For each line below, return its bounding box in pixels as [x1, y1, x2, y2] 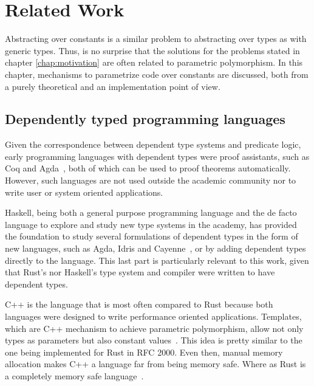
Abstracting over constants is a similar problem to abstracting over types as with [5, 32, 307, 45]
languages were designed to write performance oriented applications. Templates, [5, 310, 302, 323]
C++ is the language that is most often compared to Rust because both [5, 298, 273, 311]
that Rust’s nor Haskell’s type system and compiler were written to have [5, 266, 275, 278]
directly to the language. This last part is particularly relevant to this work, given [5, 253, 309, 266]
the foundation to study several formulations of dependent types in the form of [5, 230, 298, 243]
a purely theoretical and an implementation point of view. [5, 80, 220, 92]
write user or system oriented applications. [5, 185, 163, 198]
